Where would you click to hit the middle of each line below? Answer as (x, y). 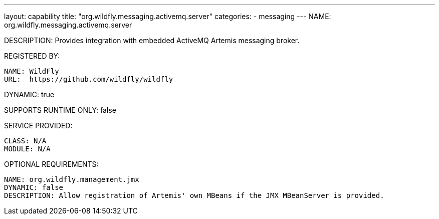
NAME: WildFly (32, 71)
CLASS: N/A (25, 141)
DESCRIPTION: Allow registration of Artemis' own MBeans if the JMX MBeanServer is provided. (194, 195)
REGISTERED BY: (32, 56)
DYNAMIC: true (29, 94)
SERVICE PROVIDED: (38, 126)
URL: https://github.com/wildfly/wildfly (89, 79)
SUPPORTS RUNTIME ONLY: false (60, 110)
